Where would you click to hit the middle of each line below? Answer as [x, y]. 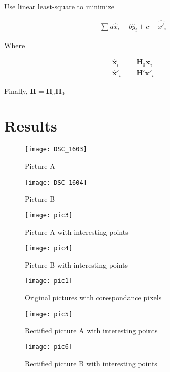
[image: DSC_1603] [56, 150]
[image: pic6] [49, 347]
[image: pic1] [49, 281]
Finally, [16, 90]
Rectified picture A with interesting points [91, 330]
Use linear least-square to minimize [59, 6]
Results [31, 126]
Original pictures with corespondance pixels [93, 298]
